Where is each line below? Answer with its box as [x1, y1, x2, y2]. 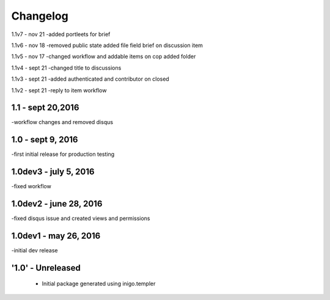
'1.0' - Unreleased [11, 263, 81, 273]
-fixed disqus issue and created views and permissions [11, 214, 150, 222]
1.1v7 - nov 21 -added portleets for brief [11, 31, 111, 38]
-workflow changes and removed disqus [11, 119, 113, 126]
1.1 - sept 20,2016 [11, 103, 79, 113]
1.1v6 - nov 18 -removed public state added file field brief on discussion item [11, 42, 203, 49]
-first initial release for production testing [11, 150, 115, 158]
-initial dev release [11, 247, 58, 254]
